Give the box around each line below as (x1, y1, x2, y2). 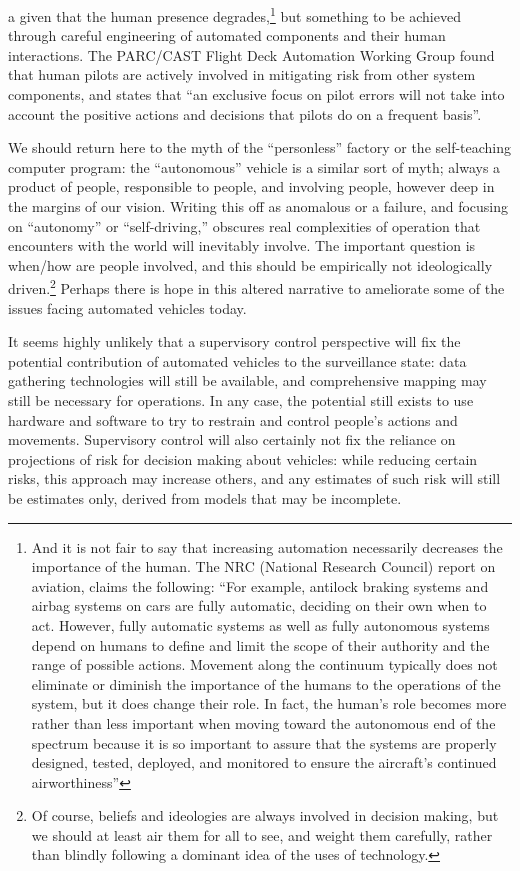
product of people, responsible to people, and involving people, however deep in (8, 176, 495, 197)
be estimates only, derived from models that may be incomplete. (8, 487, 402, 508)
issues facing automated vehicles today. (8, 297, 247, 318)
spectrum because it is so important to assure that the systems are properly (31, 732, 497, 753)
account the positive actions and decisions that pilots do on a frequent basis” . (8, 103, 482, 124)
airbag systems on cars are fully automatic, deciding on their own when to (31, 595, 487, 616)
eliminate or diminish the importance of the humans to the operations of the (31, 673, 501, 694)
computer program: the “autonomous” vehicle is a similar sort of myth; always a (8, 156, 501, 177)
